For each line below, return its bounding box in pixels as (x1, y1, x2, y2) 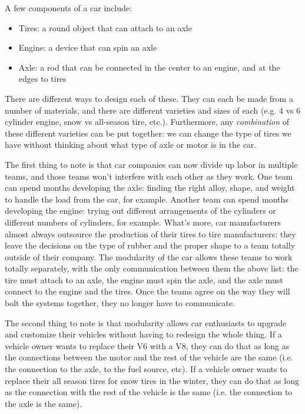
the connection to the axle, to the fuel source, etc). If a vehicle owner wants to (5, 363, 287, 375)
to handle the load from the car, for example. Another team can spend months (5, 193, 289, 205)
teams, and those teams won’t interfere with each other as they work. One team (5, 170, 293, 182)
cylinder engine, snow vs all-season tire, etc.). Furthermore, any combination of (5, 115, 290, 128)
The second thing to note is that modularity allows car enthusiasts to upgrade (5, 316, 287, 329)
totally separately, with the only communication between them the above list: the (5, 262, 299, 274)
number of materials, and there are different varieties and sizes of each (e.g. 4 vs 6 (5, 104, 301, 116)
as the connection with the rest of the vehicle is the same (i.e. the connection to (5, 386, 293, 398)
